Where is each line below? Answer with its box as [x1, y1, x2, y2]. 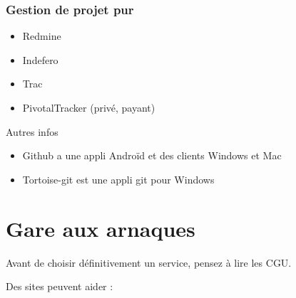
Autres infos [6, 124, 58, 139]
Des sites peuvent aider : [6, 279, 113, 294]
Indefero [22, 52, 58, 67]
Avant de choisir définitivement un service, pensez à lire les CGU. [6, 255, 292, 270]
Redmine [22, 28, 61, 43]
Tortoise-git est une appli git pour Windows [22, 171, 215, 186]
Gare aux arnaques [6, 213, 195, 243]
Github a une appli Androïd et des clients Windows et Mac [22, 148, 282, 163]
